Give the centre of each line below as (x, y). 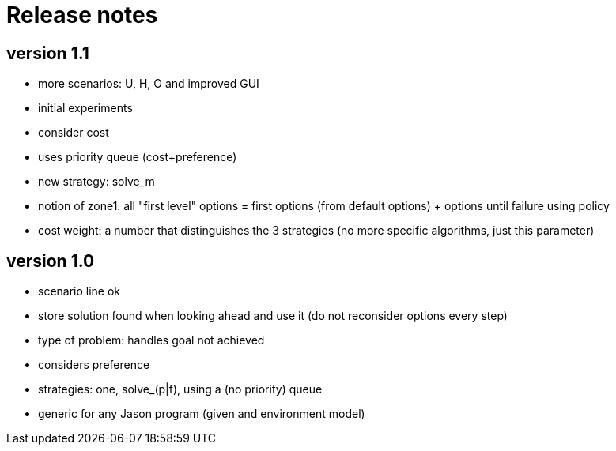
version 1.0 (51, 261)
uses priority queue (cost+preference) (138, 157)
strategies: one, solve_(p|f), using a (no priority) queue (180, 389)
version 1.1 (48, 53)
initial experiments (85, 108)
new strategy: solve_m (96, 182)
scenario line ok (79, 291)
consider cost (74, 133)
